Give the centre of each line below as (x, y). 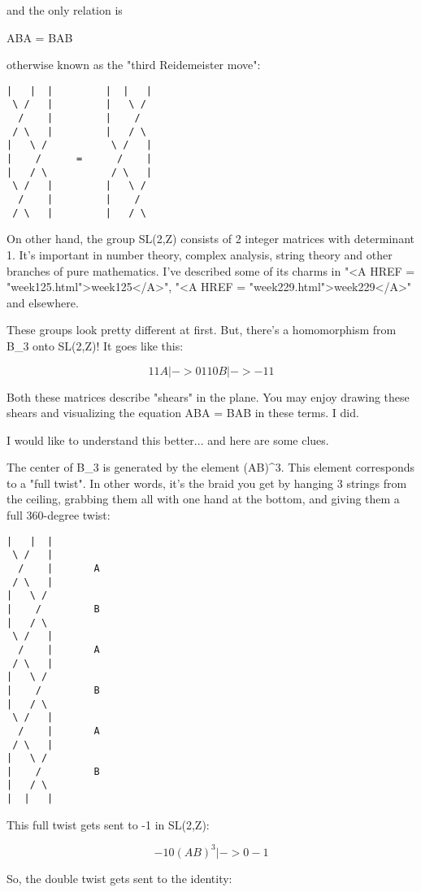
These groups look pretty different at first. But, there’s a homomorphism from (202, 330)
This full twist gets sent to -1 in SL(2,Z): (108, 824)
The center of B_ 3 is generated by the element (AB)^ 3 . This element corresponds (211, 467)
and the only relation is (65, 10)
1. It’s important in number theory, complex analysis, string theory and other (200, 254)
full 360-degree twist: (59, 515)
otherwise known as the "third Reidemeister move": (134, 65)
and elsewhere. (43, 302)
